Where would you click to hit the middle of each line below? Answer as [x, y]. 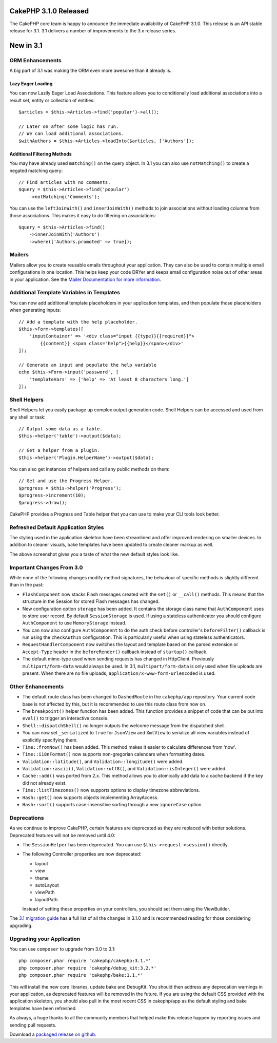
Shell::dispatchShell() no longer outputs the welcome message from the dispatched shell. [124, 725]
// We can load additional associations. [71, 134]
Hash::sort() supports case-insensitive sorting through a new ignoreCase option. [113, 805]
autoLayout [47, 885]
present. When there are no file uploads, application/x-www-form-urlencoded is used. [119, 673]
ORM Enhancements [35, 60]
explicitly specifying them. [50, 740]
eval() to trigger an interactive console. [65, 718]
